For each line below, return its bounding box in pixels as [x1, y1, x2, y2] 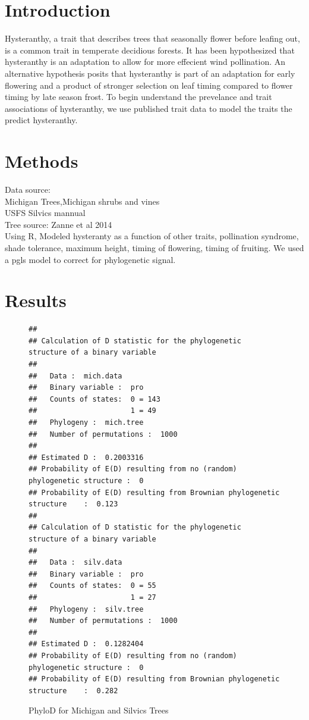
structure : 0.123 [29, 500, 118, 509]
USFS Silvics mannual [5, 206, 86, 219]
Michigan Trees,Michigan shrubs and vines [5, 195, 160, 207]
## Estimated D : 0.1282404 [29, 640, 144, 649]
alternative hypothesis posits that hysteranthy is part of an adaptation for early [5, 67, 295, 79]
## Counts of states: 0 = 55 [29, 581, 156, 590]
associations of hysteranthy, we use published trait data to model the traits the [5, 102, 292, 114]
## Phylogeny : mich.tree [29, 418, 144, 427]
